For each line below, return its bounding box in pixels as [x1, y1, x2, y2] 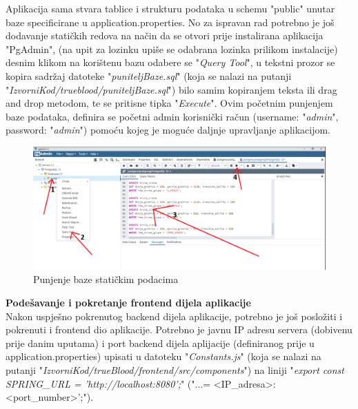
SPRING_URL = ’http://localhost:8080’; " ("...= [6, 376, 211, 390]
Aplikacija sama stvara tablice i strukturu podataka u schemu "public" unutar [6, 1, 335, 15]
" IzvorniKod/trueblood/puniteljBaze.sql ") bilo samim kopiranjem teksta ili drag [6, 82, 337, 96]
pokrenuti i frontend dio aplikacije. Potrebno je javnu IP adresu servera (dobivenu [6, 322, 352, 337]
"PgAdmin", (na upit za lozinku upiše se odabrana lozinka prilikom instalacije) [6, 41, 338, 56]
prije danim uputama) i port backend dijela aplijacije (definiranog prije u [6, 335, 315, 350]
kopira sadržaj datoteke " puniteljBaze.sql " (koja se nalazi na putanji [6, 68, 292, 83]
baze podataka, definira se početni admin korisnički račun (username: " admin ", [6, 109, 339, 123]
